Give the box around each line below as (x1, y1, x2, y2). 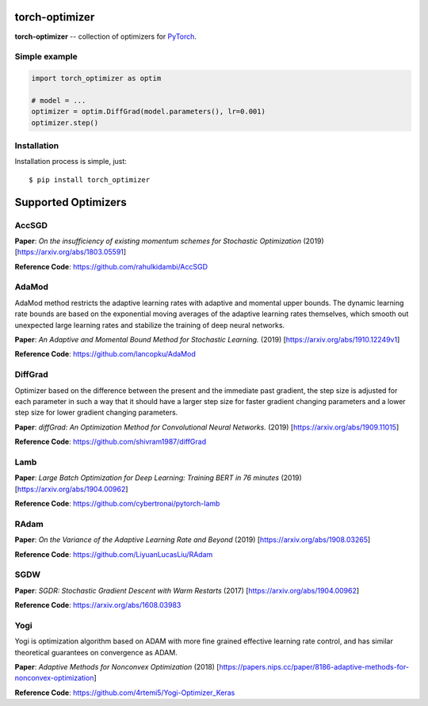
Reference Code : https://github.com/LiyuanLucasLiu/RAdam (14, 549, 213, 559)
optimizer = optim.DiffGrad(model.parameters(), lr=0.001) (31, 107, 266, 116)
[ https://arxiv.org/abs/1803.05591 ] (14, 247, 127, 257)
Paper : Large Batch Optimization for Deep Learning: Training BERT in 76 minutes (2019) (14, 473, 303, 483)
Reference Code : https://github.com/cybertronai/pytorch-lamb (14, 499, 220, 509)
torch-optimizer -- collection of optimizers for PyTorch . (14, 32, 197, 41)
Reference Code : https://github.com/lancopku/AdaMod (14, 349, 196, 359)
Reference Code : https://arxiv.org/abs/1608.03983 (14, 601, 182, 610)
